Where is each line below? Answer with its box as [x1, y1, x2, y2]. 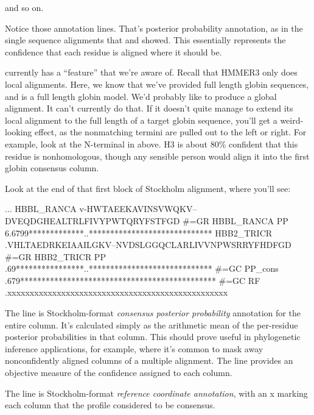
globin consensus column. [5, 161, 99, 174]
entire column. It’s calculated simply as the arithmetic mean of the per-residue [5, 318, 298, 331]
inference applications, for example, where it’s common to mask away [5, 342, 263, 355]
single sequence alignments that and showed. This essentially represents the [5, 34, 286, 46]
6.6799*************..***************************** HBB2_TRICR [5, 226, 273, 239]
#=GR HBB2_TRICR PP [5, 250, 106, 263]
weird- [280, 113, 304, 126]
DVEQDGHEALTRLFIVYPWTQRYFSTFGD [5, 214, 180, 227]
